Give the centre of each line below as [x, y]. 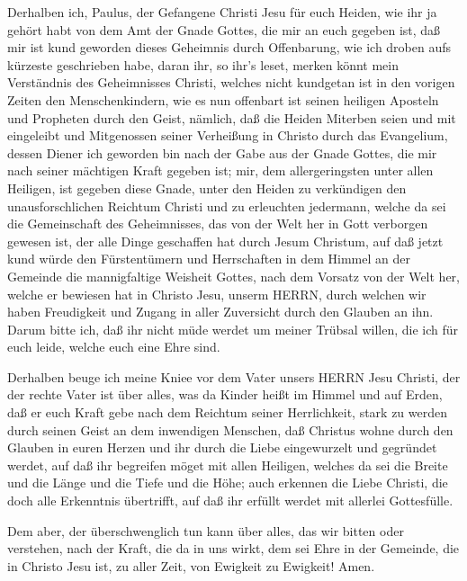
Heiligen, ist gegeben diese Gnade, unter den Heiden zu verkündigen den [207, 188]
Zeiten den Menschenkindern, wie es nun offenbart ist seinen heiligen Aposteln [223, 99]
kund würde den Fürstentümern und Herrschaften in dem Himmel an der [209, 259]
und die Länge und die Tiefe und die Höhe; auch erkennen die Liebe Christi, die [228, 483]
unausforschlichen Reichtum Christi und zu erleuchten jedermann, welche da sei [227, 206]
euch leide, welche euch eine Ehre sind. [114, 347]
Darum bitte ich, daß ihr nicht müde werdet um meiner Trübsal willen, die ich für [233, 329]
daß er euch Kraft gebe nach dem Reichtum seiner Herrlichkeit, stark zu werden [228, 412]
